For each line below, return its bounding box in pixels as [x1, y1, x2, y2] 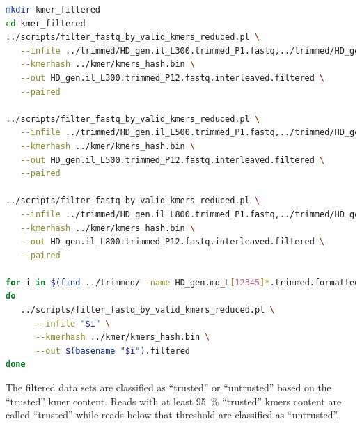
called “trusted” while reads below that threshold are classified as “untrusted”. [6, 407, 340, 422]
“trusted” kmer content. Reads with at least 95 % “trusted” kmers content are [6, 393, 342, 408]
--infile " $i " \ [35, 318, 111, 329]
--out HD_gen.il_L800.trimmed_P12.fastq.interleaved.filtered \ [20, 237, 325, 247]
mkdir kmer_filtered [6, 5, 101, 15]
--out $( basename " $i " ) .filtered [35, 345, 190, 356]
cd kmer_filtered [6, 18, 86, 29]
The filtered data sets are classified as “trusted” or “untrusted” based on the [6, 380, 331, 395]
